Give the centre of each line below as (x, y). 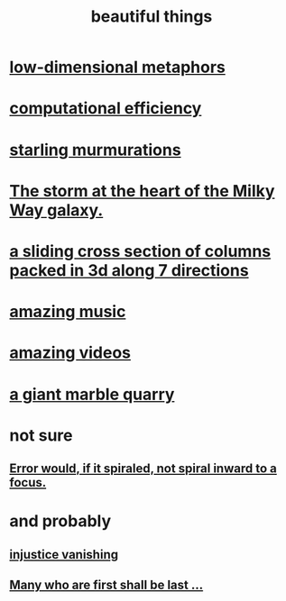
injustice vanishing (64, 555)
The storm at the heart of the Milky (142, 191)
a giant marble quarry (92, 394)
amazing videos (70, 353)
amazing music (68, 312)
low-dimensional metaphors (117, 67)
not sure (41, 435)
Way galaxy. (56, 210)
